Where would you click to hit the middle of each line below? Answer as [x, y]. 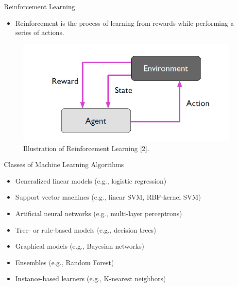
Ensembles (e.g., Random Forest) [65, 262]
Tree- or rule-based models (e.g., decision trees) [86, 229]
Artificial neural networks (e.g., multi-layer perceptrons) [99, 213]
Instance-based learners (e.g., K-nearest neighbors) [91, 279]
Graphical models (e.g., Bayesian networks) [80, 246]
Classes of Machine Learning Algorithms [64, 164]
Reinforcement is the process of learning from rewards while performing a [125, 23]
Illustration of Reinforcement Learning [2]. [86, 148]
